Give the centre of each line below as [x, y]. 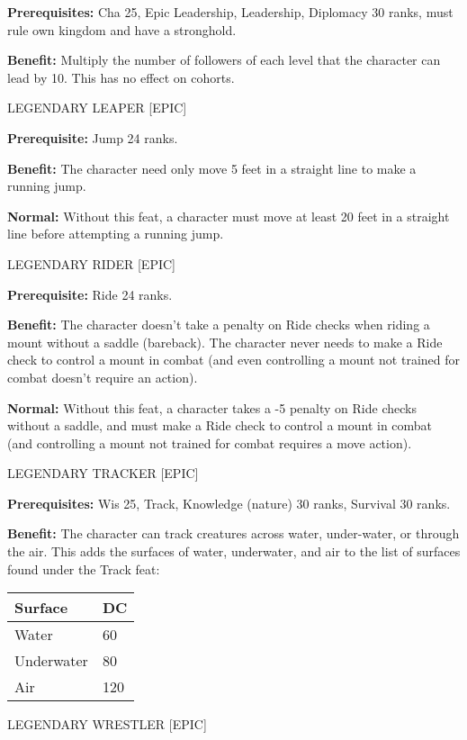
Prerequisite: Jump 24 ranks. [93, 137]
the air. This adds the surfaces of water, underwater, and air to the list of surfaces [234, 551]
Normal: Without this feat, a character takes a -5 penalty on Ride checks [212, 407]
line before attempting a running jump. [116, 234]
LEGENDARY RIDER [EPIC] [91, 263]
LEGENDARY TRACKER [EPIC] [103, 473]
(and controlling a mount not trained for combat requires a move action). [210, 442]
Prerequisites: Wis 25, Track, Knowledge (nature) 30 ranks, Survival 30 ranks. [229, 503]
